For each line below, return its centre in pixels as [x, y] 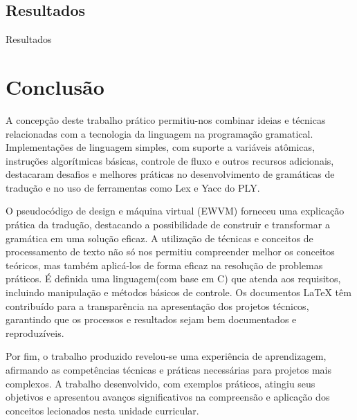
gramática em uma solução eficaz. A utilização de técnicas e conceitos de [159, 238]
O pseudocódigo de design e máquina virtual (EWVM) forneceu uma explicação [175, 211]
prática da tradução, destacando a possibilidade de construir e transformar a [168, 225]
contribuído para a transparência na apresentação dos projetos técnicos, [157, 305]
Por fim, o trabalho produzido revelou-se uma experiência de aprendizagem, [166, 356]
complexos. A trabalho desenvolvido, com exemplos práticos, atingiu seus [161, 383]
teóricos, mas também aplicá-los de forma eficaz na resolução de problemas [164, 265]
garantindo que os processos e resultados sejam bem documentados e [151, 319]
